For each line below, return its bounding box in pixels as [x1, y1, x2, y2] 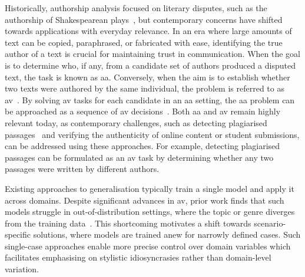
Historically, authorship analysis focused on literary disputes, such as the [5, 2, 267, 13]
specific [5, 228, 31, 241]
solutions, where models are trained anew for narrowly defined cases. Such [33, 228, 301, 241]
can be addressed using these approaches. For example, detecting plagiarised [5, 140, 280, 152]
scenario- [254, 217, 286, 229]
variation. [5, 263, 39, 275]
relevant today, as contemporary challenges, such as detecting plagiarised [5, 116, 267, 129]
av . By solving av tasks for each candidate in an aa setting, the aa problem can [5, 93, 295, 106]
